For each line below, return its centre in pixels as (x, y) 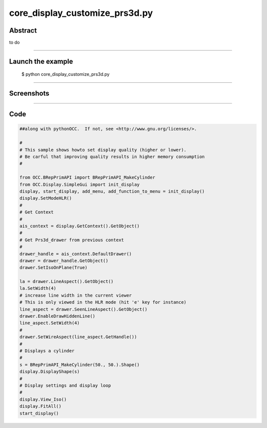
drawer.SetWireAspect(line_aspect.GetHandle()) (78, 337)
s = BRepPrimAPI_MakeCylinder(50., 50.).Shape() (80, 365)
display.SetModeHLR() (46, 198)
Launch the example (41, 61)
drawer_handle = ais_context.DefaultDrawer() (76, 254)
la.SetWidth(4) (38, 288)
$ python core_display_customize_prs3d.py (66, 74)
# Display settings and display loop (65, 385)
